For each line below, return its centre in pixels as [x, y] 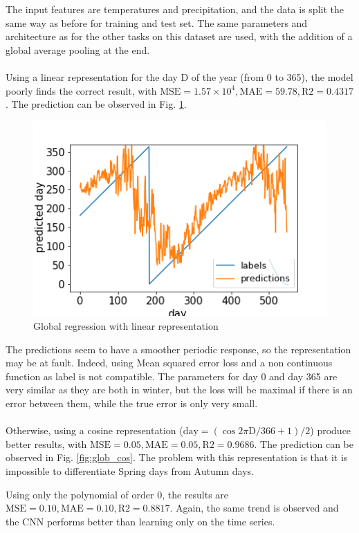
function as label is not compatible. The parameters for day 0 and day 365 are [172, 376]
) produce [331, 430]
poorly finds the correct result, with [81, 90]
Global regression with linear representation [126, 326]
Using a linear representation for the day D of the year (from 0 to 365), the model [179, 76]
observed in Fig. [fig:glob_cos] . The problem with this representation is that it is [177, 457]
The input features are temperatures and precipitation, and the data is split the [175, 9]
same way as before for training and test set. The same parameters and [157, 22]
